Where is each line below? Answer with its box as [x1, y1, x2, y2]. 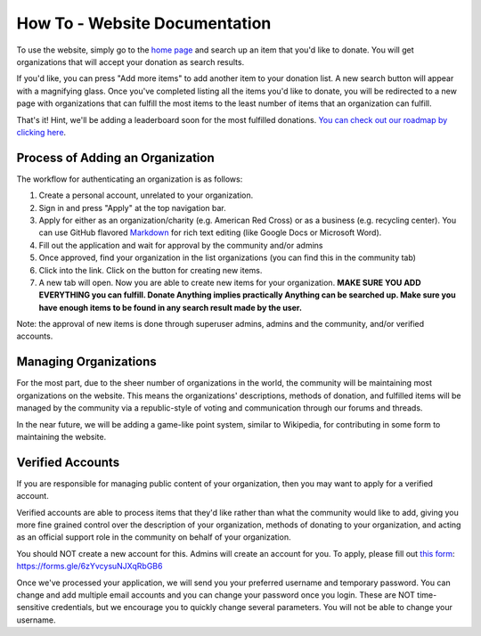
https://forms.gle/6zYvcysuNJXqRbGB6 [16, 561, 163, 572]
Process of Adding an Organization [16, 150, 216, 165]
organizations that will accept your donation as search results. [16, 56, 245, 67]
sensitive [16, 602, 50, 613]
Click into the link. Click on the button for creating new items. [38, 265, 263, 275]
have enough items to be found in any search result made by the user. [38, 302, 303, 313]
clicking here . [16, 126, 67, 137]
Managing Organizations [16, 355, 158, 370]
